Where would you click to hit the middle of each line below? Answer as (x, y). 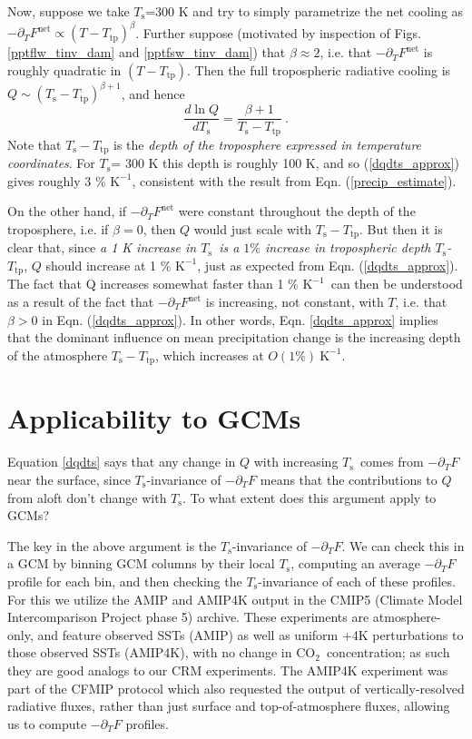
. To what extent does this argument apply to (309, 497)
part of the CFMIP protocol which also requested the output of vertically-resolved (236, 688)
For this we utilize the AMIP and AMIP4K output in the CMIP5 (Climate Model (235, 599)
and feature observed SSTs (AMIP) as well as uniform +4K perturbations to (251, 634)
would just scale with (253, 228)
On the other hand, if (67, 211)
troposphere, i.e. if (58, 228)
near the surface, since (69, 479)
